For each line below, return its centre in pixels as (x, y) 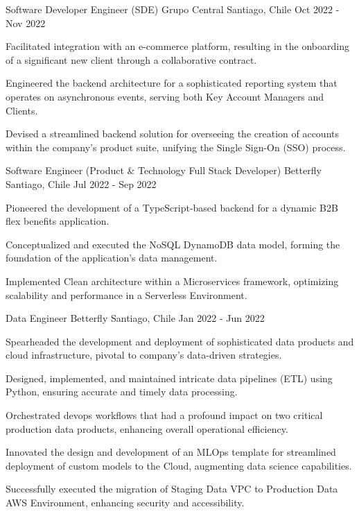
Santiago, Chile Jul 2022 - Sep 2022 (81, 183)
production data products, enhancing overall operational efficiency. (147, 428)
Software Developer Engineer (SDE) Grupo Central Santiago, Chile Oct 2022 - (173, 9)
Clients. (22, 110)
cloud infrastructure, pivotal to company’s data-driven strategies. (144, 355)
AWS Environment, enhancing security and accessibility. (125, 503)
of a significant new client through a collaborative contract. (131, 59)
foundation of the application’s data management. (112, 258)
